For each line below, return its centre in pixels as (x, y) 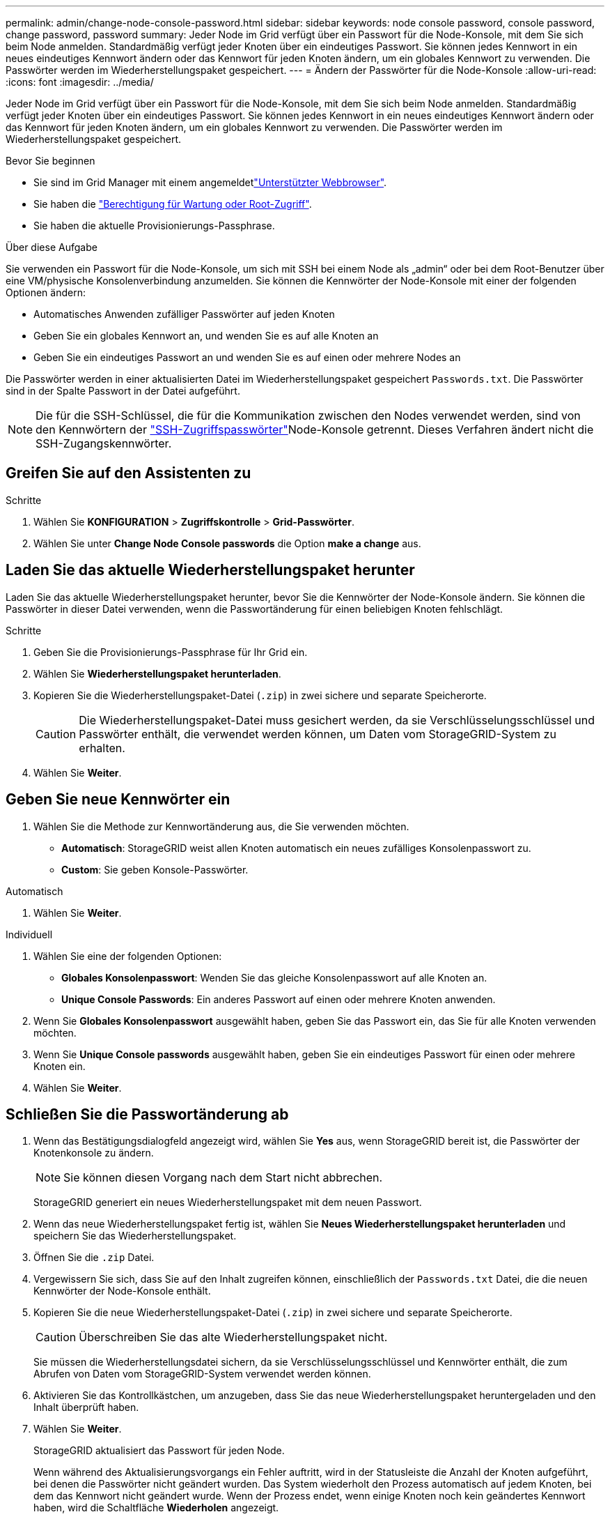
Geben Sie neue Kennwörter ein (118, 800)
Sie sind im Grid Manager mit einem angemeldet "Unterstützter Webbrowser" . (210, 182)
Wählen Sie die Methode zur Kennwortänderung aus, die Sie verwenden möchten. (221, 826)
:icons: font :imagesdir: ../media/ (80, 82)
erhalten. (102, 748)
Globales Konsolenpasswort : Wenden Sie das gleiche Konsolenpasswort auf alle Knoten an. (274, 977)
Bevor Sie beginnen (50, 161)
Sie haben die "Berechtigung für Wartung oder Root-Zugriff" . (173, 204)
